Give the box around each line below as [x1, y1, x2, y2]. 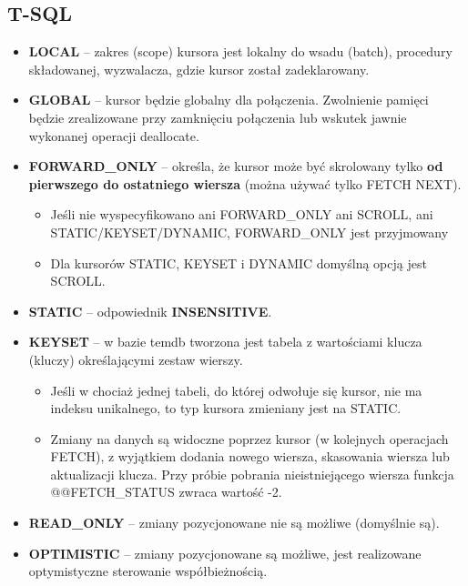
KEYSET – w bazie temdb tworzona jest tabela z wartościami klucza [28, 332, 422, 351]
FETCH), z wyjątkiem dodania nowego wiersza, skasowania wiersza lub [50, 447, 450, 466]
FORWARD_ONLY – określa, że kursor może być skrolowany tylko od [28, 157, 443, 176]
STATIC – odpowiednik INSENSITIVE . [28, 301, 272, 320]
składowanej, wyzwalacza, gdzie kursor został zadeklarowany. [28, 59, 370, 78]
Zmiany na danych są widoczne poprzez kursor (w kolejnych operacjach [50, 429, 449, 448]
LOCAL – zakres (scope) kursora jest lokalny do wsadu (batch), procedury [28, 42, 453, 61]
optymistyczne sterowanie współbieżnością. [28, 561, 268, 581]
